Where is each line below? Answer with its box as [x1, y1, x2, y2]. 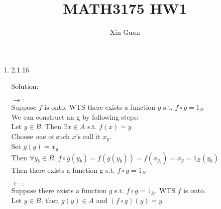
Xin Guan [110, 27, 140, 37]
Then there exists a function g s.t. [11, 164, 115, 175]
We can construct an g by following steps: [11, 111, 139, 122]
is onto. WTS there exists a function [44, 101, 155, 112]
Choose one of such [11, 131, 70, 141]
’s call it [76, 131, 101, 141]
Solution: [11, 81, 39, 91]
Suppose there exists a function [11, 185, 107, 196]
